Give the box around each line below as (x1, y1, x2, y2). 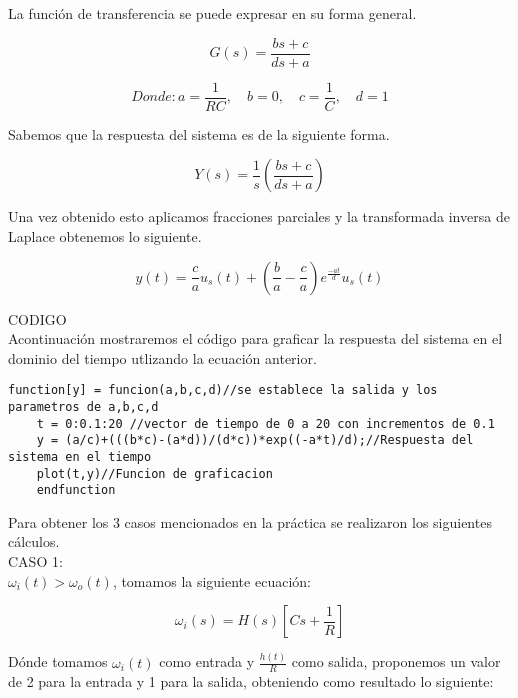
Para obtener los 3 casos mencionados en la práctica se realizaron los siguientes (8, 511, 492, 532)
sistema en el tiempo (8, 449, 152, 464)
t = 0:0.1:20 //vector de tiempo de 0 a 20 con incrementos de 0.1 (36, 416, 495, 431)
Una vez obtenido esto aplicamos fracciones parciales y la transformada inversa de (8, 206, 510, 227)
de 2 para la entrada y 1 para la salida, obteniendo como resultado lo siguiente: (8, 671, 494, 692)
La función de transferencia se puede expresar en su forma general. (8, 3, 417, 23)
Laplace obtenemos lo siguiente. (8, 225, 202, 246)
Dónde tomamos (8, 651, 108, 672)
